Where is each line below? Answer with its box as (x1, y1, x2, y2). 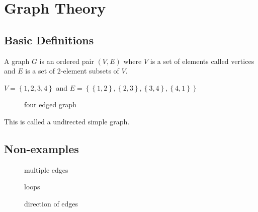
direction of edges (24, 198, 78, 208)
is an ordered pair (39, 55, 94, 66)
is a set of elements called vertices (150, 55, 254, 66)
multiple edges (24, 164, 68, 175)
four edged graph (24, 99, 76, 110)
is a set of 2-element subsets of (25, 65, 119, 76)
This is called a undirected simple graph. (4, 116, 130, 126)
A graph (4, 55, 30, 66)
